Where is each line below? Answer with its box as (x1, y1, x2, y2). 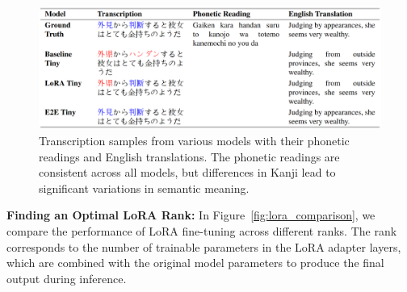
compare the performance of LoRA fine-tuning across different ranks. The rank (6, 222, 397, 239)
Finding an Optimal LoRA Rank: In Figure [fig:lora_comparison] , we (6, 206, 376, 223)
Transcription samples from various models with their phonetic (39, 131, 350, 148)
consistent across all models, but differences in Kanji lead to (39, 164, 336, 181)
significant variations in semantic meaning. (39, 179, 250, 196)
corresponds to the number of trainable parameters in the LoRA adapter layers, (6, 238, 401, 255)
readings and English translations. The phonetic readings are (39, 148, 340, 165)
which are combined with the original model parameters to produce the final (6, 254, 384, 271)
